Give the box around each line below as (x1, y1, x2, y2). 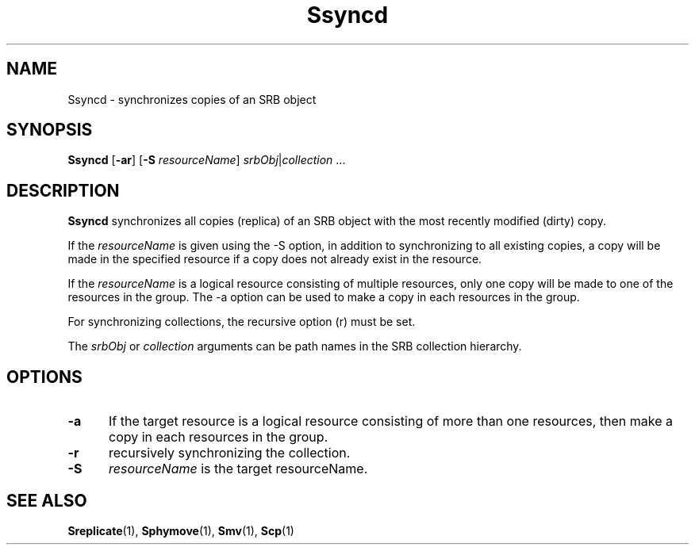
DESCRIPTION (6, 180, 120, 201)
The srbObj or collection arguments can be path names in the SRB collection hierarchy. (67, 339, 522, 354)
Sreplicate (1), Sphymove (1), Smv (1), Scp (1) (67, 523, 294, 538)
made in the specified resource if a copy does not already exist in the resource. (67, 252, 482, 266)
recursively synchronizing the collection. (108, 445, 351, 461)
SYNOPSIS (6, 120, 93, 140)
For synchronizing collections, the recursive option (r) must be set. (67, 315, 416, 329)
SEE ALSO (6, 490, 87, 511)
